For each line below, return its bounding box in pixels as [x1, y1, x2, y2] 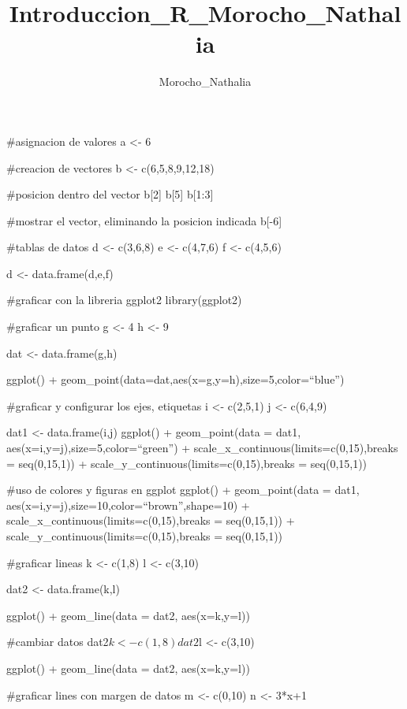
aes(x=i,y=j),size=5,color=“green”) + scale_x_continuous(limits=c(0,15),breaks [6, 440, 398, 456]
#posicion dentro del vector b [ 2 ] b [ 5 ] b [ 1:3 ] [6, 186, 214, 202]
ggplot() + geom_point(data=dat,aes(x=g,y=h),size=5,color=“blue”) [6, 371, 345, 388]
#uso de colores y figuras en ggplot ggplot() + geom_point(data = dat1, [6, 481, 360, 498]
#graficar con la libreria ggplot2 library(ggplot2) [6, 291, 242, 308]
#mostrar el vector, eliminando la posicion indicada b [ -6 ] [6, 212, 282, 228]
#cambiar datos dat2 [6, 633, 109, 650]
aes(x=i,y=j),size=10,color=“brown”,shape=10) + [6, 496, 250, 513]
